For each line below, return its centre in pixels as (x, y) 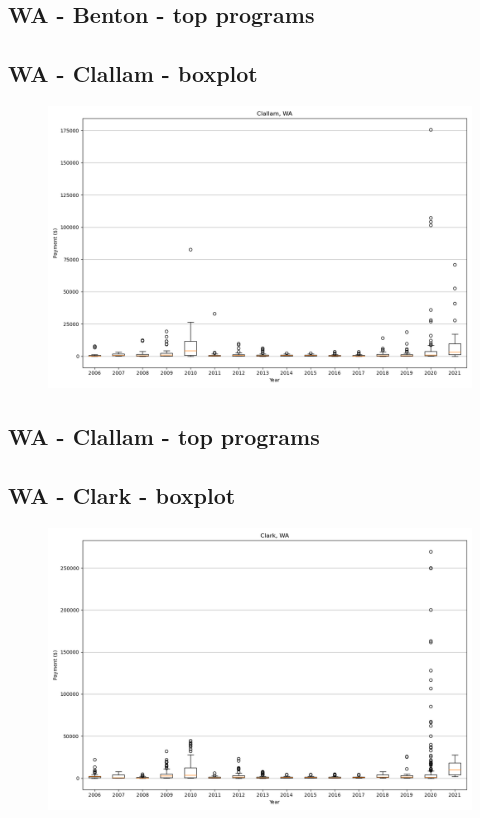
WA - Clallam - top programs (164, 436)
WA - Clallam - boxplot (133, 73)
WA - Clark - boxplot (122, 495)
